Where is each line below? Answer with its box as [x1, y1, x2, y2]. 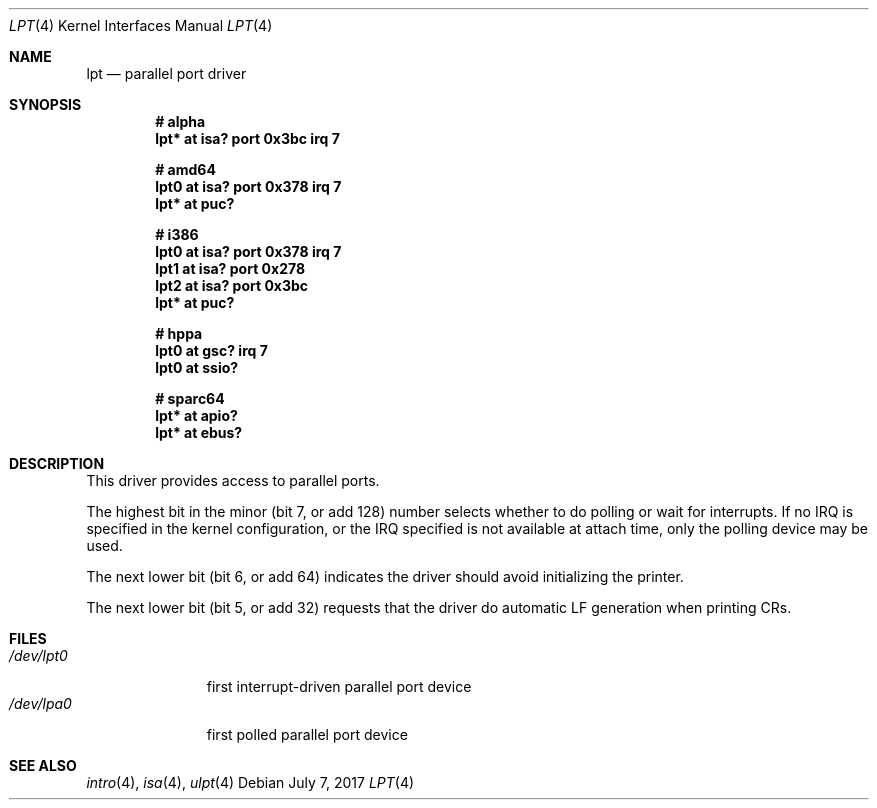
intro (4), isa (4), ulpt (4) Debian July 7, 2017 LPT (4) [86, 774, 415, 791]
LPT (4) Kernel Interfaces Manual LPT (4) [9, 17, 273, 34]
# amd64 [155, 161, 216, 178]
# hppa [155, 325, 203, 342]
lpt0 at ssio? [155, 359, 239, 376]
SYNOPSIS [9, 96, 82, 113]
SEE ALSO [9, 757, 77, 774]
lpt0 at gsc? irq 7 [155, 342, 268, 359]
